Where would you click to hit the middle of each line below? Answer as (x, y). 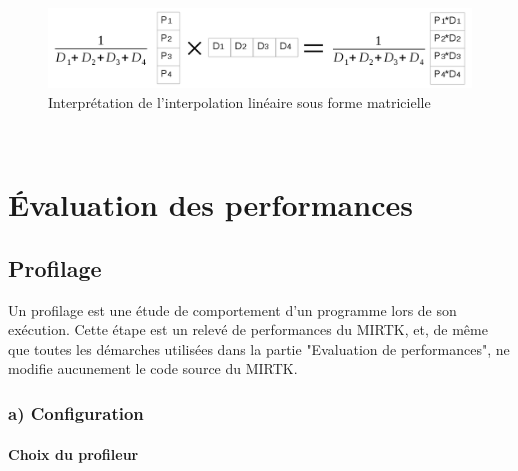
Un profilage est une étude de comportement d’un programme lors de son (232, 309)
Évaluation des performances (210, 204)
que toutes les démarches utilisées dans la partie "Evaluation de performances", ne (259, 348)
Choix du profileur (73, 453)
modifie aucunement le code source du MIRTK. (153, 368)
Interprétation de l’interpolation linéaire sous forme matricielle (239, 101)
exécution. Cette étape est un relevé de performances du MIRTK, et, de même (248, 329)
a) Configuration (76, 412)
